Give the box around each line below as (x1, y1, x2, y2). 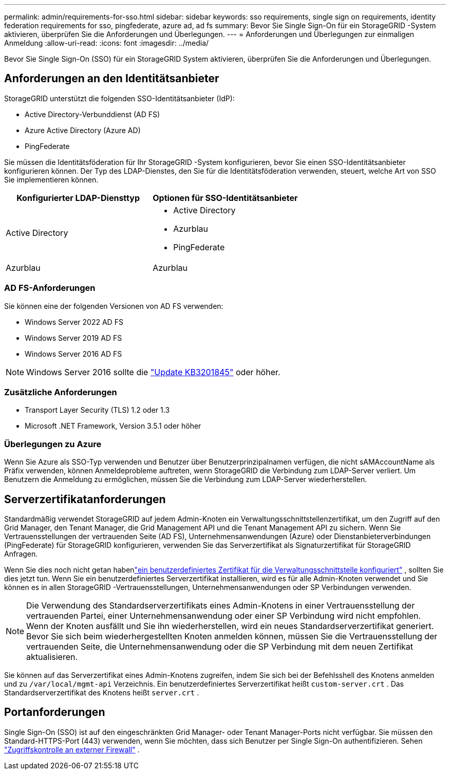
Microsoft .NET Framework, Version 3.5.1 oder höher (25, 421, 201, 431)
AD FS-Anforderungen (4, 283, 96, 293)
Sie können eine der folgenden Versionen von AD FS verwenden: (4, 301, 223, 310)
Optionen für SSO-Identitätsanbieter (153, 192, 298, 203)
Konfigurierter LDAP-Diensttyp (16, 192, 140, 203)
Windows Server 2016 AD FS (25, 349, 122, 358)
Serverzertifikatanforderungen (4, 492, 166, 506)
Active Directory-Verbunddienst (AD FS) (25, 109, 160, 119)
